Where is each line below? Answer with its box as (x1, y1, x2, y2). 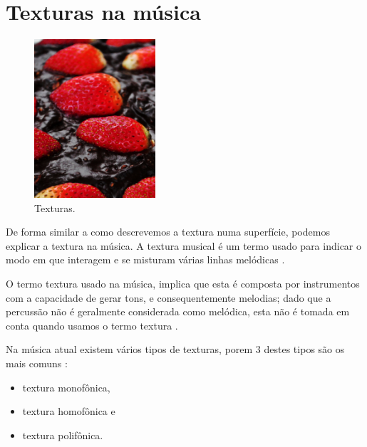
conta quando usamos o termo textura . (6, 317, 178, 332)
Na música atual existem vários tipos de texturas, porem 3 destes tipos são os (6, 342, 345, 357)
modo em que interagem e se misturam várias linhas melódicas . (6, 252, 285, 267)
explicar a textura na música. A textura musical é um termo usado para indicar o (6, 238, 361, 253)
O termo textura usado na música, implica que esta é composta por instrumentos (6, 276, 360, 291)
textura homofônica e (22, 404, 115, 419)
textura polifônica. (22, 427, 103, 442)
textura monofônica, (22, 379, 110, 394)
